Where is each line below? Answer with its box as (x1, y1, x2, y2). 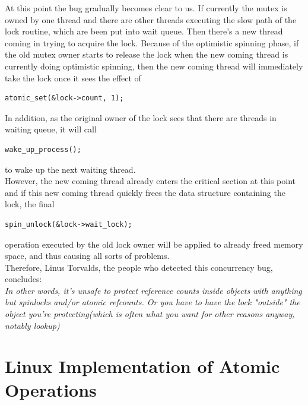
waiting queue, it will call (5, 123, 97, 135)
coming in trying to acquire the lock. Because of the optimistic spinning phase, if (5, 36, 299, 49)
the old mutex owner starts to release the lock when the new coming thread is (5, 48, 288, 61)
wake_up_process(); (5, 145, 81, 154)
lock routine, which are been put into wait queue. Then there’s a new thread (5, 25, 283, 37)
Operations (5, 377, 97, 401)
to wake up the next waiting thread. (5, 163, 136, 175)
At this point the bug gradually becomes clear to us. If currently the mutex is (5, 2, 287, 14)
